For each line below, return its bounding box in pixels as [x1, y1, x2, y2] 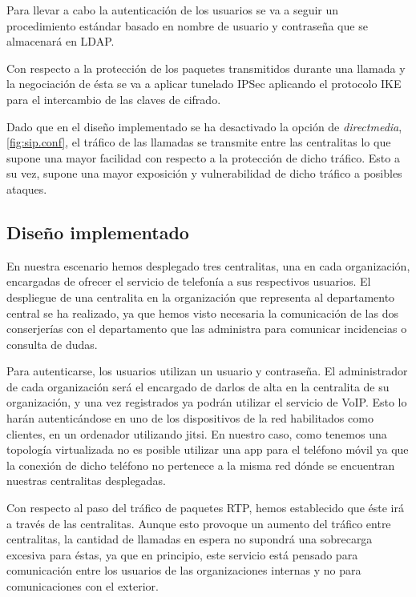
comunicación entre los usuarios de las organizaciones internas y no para [6, 562, 361, 579]
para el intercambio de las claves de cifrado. [6, 90, 221, 107]
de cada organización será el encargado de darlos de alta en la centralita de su [6, 378, 390, 395]
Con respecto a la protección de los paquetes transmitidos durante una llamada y [6, 59, 406, 76]
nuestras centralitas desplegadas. [6, 472, 166, 489]
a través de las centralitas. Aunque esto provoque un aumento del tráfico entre [6, 515, 391, 531]
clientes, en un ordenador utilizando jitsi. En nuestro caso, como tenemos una [6, 425, 387, 442]
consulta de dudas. [6, 335, 98, 352]
